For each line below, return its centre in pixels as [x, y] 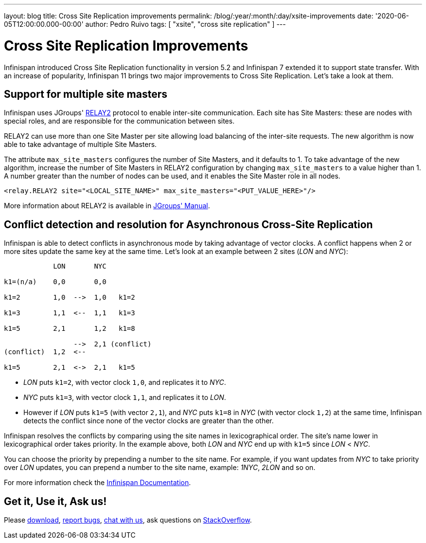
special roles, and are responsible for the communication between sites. [119, 121]
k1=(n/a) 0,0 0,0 [55, 282]
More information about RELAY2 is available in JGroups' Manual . [107, 206]
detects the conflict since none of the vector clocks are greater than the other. [149, 421]
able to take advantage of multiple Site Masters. [80, 145]
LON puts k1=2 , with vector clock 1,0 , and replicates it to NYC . [125, 382]
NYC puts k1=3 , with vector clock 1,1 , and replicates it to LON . [125, 398]
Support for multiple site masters [86, 94]
